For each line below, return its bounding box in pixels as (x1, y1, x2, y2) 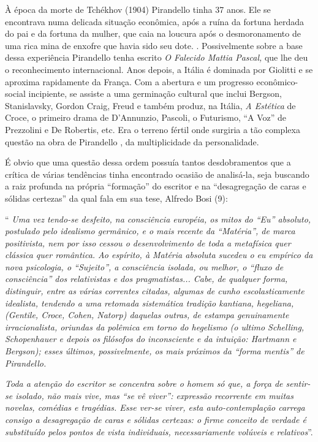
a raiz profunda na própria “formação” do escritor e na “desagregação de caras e (5, 180, 306, 192)
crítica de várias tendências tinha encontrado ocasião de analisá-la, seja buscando (5, 167, 309, 180)
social (5, 87, 26, 100)
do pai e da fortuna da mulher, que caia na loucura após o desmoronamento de (5, 27, 301, 40)
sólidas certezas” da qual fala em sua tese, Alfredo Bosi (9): (5, 191, 228, 204)
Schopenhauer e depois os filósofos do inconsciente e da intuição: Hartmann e (5, 332, 297, 345)
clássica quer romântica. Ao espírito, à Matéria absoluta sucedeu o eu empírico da (5, 248, 313, 261)
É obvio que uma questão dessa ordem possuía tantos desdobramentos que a (5, 156, 291, 169)
